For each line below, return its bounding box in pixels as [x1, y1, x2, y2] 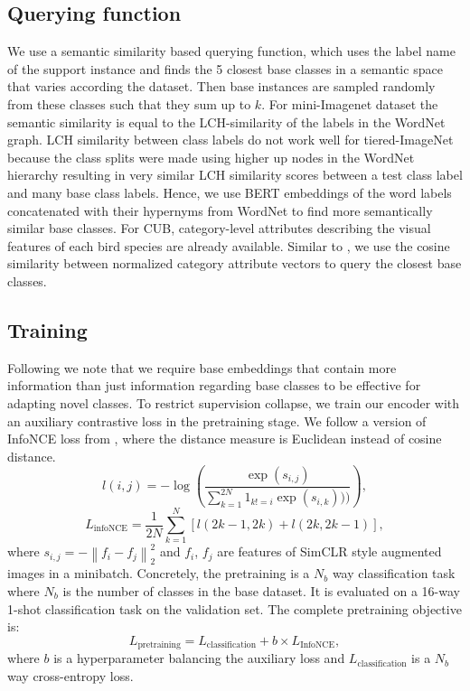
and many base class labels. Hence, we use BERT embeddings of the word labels [7, 182, 452, 201]
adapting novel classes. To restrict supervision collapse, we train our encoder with [7, 393, 460, 412]
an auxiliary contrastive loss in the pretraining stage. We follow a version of [7, 411, 427, 430]
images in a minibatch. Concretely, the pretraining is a [7, 564, 310, 583]
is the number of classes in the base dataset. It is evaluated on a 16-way [62, 581, 460, 600]
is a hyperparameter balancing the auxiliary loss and [53, 649, 345, 668]
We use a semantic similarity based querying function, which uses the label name [7, 42, 456, 61]
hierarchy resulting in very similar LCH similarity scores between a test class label [7, 165, 463, 184]
